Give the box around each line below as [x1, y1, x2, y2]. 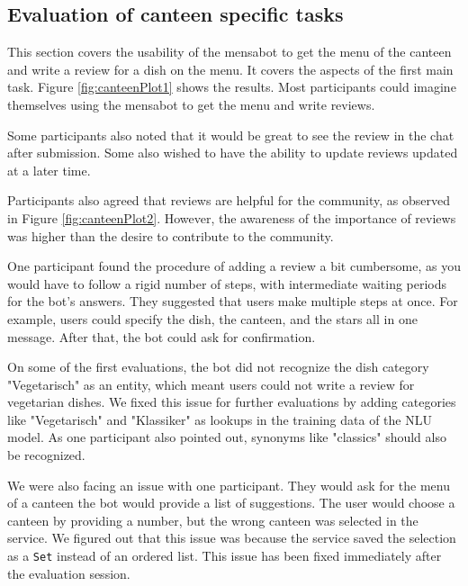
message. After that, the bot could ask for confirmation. [7, 327, 316, 346]
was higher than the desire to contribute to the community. [7, 226, 334, 245]
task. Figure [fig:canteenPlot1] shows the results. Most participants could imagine [7, 77, 456, 96]
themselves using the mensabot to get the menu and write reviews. [7, 95, 375, 113]
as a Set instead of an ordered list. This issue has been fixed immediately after [7, 546, 442, 565]
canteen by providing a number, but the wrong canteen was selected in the [7, 510, 418, 529]
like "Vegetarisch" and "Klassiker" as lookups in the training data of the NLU [7, 410, 432, 428]
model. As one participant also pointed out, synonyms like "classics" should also [7, 428, 446, 446]
